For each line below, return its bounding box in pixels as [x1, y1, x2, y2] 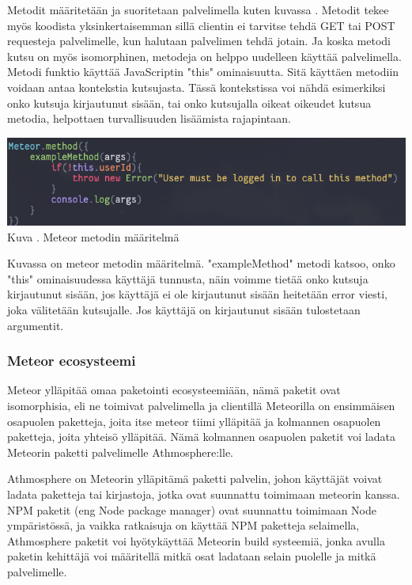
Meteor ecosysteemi [7, 351, 136, 370]
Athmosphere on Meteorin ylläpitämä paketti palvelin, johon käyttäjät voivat [7, 470, 383, 487]
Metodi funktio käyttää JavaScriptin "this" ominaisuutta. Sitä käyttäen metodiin [7, 63, 399, 80]
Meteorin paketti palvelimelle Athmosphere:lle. [7, 443, 233, 460]
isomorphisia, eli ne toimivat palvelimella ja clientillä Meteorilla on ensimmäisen [7, 397, 395, 414]
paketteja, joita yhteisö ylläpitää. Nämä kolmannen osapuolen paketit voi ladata [7, 428, 395, 445]
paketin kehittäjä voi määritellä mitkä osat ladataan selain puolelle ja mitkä [7, 548, 376, 564]
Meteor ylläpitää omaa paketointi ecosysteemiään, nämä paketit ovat [7, 382, 341, 398]
